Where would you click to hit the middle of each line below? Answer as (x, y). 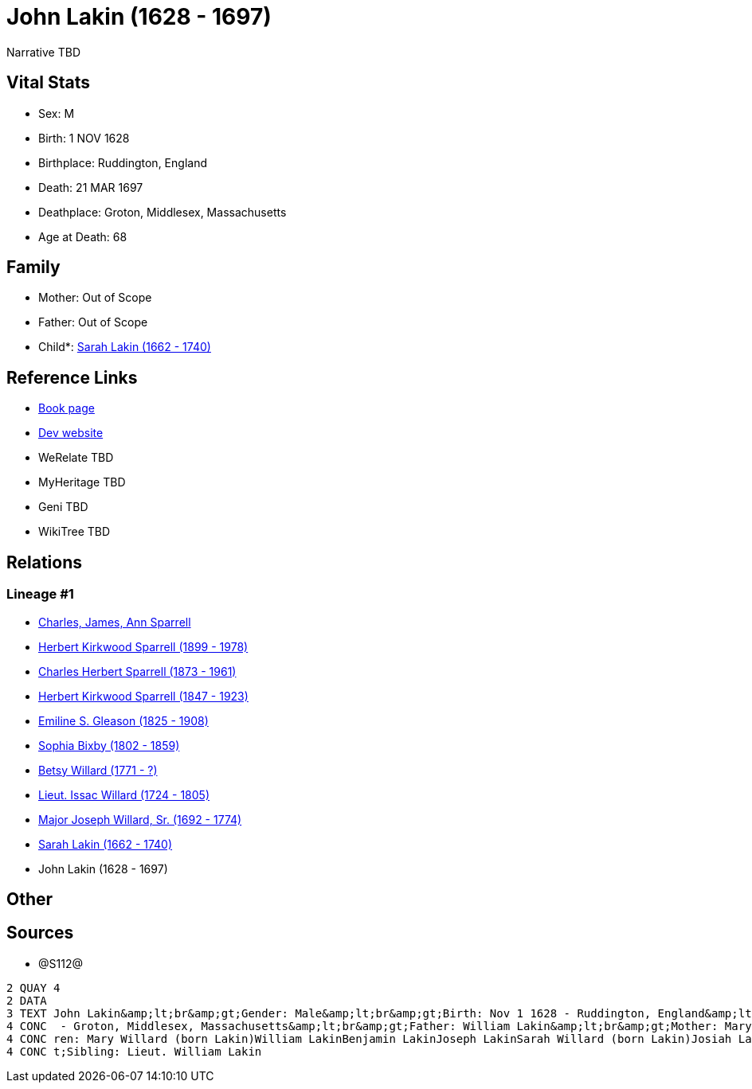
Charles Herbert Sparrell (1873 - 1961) (137, 671)
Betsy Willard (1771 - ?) (98, 770)
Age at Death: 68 (83, 236)
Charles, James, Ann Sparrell (115, 622)
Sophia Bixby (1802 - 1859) (109, 745)
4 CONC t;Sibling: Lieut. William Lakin (134, 1051)
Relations (45, 562)
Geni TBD (63, 507)
